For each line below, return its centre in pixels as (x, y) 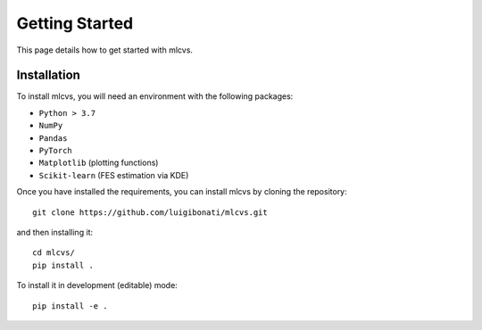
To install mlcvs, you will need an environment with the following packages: (155, 96)
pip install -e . (70, 306)
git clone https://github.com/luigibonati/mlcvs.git (150, 212)
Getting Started (75, 23)
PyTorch (56, 151)
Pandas (53, 138)
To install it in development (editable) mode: (97, 285)
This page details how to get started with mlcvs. (105, 50)
